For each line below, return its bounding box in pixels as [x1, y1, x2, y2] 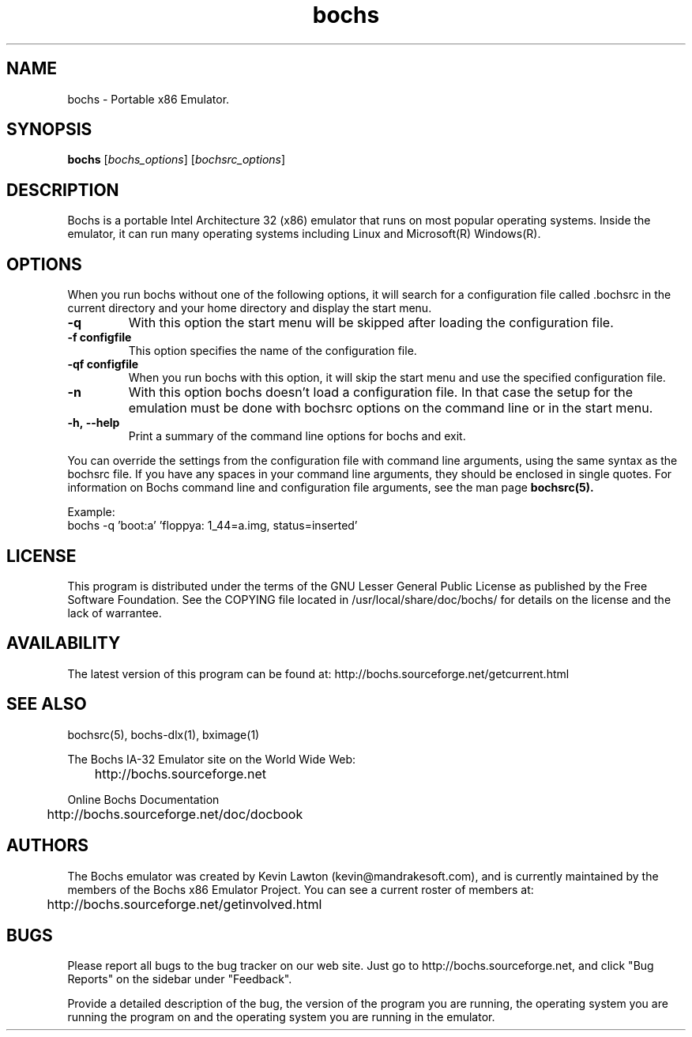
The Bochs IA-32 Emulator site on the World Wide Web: [67, 752, 356, 766]
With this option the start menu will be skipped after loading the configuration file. [128, 315, 614, 331]
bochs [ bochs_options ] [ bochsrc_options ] [67, 153, 286, 167]
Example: [67, 505, 115, 519]
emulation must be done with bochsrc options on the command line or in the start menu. [128, 400, 653, 417]
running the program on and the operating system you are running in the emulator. [67, 1010, 495, 1024]
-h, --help [67, 416, 120, 430]
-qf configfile [67, 357, 139, 371]
